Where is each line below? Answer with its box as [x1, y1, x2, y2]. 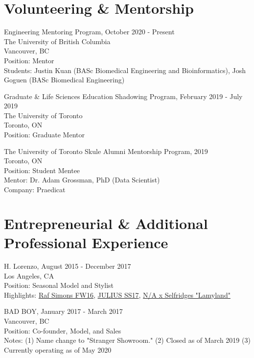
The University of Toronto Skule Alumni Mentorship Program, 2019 [4, 146, 208, 156]
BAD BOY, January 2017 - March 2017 [4, 306, 123, 316]
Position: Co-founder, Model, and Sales [4, 325, 121, 335]
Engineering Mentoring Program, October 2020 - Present [4, 26, 175, 37]
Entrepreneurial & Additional [4, 213, 208, 233]
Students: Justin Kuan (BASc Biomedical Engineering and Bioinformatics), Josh [4, 65, 246, 75]
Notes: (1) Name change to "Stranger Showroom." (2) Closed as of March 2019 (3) [4, 335, 251, 345]
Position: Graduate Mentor [4, 129, 85, 140]
